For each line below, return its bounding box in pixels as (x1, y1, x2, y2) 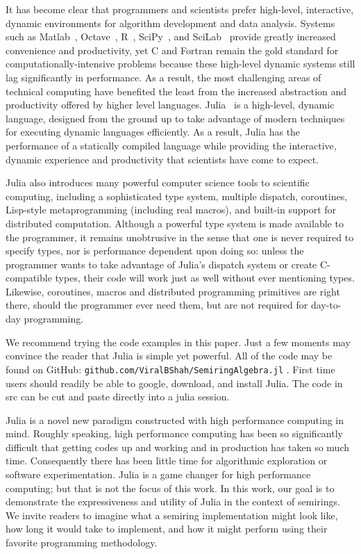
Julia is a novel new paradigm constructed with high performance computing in (6, 412, 344, 427)
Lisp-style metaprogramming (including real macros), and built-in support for (6, 202, 337, 217)
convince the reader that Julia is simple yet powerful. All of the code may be (6, 348, 333, 363)
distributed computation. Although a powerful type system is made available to (6, 215, 344, 230)
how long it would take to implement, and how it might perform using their (6, 521, 328, 536)
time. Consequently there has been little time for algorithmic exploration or (6, 453, 328, 468)
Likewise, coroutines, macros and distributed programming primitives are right (6, 284, 340, 298)
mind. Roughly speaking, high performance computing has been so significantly (6, 426, 343, 441)
